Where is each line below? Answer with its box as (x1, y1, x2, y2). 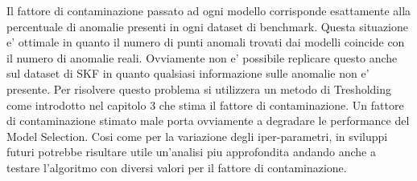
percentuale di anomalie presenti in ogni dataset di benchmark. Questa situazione (6, 18, 408, 34)
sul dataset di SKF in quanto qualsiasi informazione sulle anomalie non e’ (6, 65, 370, 82)
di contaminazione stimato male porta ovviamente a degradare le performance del (6, 112, 410, 129)
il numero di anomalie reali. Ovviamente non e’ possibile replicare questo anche (6, 49, 398, 66)
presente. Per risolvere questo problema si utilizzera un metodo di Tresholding (6, 80, 392, 97)
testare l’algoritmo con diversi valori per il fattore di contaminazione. (6, 159, 347, 175)
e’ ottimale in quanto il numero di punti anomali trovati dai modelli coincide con (6, 34, 405, 50)
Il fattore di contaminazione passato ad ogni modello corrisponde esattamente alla (6, 2, 411, 18)
